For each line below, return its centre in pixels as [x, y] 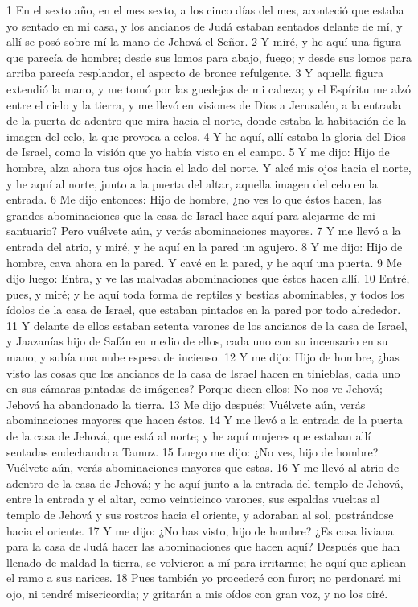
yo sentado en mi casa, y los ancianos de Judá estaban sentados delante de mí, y [205, 25]
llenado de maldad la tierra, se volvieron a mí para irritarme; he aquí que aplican [206, 562]
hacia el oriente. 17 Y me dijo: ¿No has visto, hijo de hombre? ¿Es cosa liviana [200, 530]
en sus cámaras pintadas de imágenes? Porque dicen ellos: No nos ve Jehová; [195, 388]
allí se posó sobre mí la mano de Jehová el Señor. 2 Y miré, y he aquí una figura [204, 41]
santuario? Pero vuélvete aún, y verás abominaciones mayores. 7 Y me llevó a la [204, 231]
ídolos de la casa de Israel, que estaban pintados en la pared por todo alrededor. [204, 310]
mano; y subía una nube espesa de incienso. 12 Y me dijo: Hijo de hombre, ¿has [203, 357]
